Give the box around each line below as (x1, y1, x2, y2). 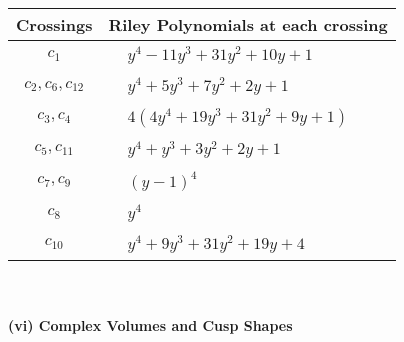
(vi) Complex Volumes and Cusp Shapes (8, 315, 293, 336)
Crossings (16, 13, 93, 36)
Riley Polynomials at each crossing (108, 13, 388, 36)
